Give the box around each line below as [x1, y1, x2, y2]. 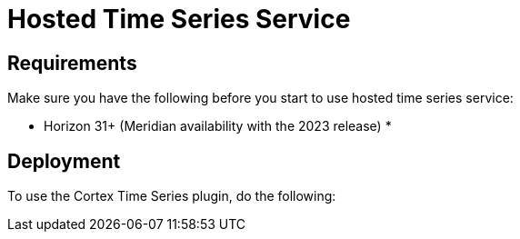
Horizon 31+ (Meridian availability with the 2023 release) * [44, 118, 392, 134]
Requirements [7, 51, 137, 75]
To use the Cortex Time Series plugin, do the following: [7, 188, 336, 204]
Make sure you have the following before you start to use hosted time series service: [7, 90, 514, 106]
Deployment [7, 149, 121, 173]
